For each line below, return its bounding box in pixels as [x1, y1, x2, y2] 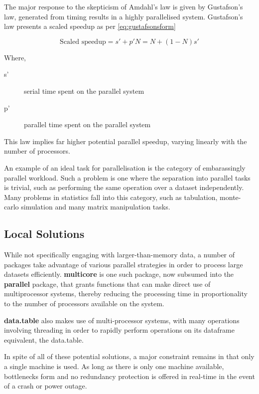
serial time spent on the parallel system [24, 85, 144, 96]
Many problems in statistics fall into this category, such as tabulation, [4, 192, 218, 202]
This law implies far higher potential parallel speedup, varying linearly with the [4, 136, 247, 146]
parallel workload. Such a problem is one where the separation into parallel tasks [4, 172, 251, 183]
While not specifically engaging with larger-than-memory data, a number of [4, 249, 235, 260]
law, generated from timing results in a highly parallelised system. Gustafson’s [4, 11, 243, 21]
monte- [220, 192, 241, 202]
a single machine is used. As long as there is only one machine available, [4, 361, 224, 372]
